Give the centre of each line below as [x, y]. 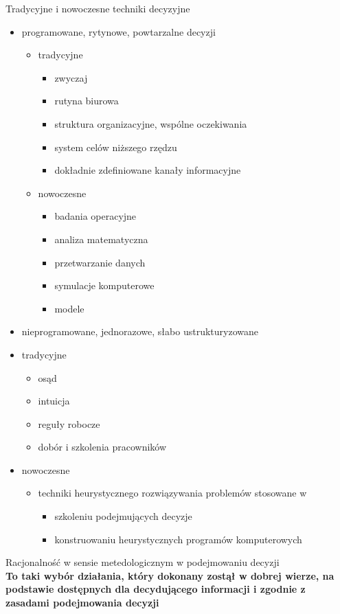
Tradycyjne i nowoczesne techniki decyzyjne [98, 8]
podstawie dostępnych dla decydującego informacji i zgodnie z [156, 589]
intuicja [54, 401]
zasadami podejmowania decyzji [82, 603]
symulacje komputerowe [104, 285]
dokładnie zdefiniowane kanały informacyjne [148, 170]
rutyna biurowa [87, 101]
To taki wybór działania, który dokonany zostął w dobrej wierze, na [170, 575]
